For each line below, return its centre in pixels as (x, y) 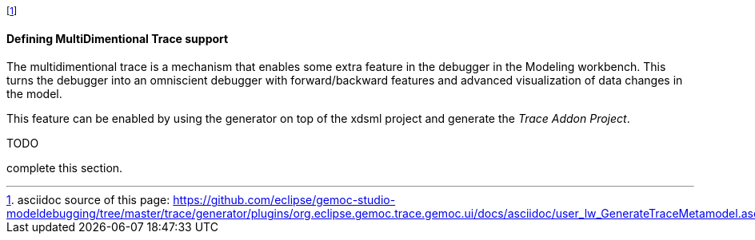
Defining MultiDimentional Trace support (118, 38)
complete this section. (65, 168)
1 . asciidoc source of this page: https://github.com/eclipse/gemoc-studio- (201, 200)
